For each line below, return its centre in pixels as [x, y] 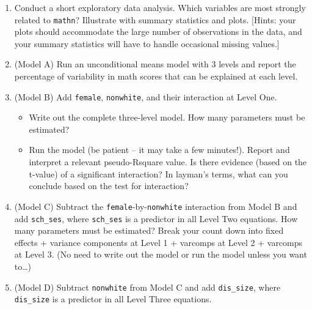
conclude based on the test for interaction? [109, 186]
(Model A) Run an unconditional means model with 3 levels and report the [155, 64]
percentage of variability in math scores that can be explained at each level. [156, 76]
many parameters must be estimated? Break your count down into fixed [149, 230]
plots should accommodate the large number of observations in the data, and [158, 32]
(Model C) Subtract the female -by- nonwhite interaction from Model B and [156, 206]
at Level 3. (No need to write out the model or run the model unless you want [161, 254]
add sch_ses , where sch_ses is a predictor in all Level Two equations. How [156, 218]
